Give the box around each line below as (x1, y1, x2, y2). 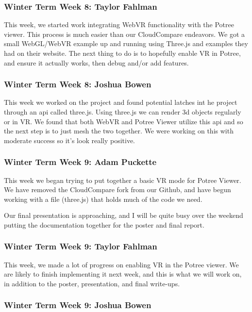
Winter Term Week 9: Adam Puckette (4, 156, 157, 168)
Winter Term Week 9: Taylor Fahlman (4, 240, 157, 252)
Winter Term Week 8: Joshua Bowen (4, 78, 151, 90)
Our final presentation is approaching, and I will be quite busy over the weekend (4, 210, 243, 220)
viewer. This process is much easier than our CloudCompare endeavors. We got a (4, 29, 245, 39)
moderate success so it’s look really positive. (4, 135, 135, 145)
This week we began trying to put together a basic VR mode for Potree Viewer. (4, 175, 241, 185)
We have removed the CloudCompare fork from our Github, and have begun (4, 184, 231, 195)
